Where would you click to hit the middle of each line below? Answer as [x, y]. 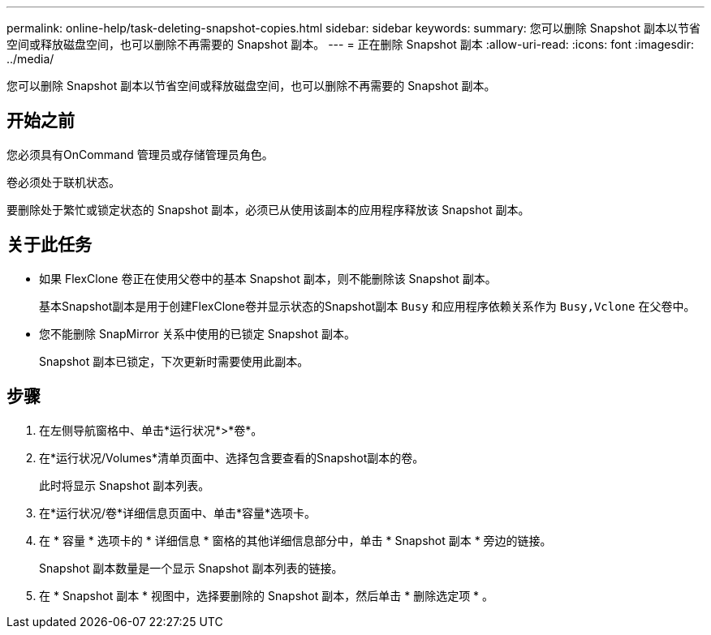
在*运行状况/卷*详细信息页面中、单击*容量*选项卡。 [178, 513]
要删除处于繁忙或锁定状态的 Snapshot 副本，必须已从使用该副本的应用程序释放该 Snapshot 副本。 [268, 209]
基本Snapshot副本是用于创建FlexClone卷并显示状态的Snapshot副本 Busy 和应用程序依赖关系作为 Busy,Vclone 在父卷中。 [367, 306]
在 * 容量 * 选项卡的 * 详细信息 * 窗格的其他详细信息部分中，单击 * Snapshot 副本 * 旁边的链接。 [295, 540]
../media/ [30, 59]
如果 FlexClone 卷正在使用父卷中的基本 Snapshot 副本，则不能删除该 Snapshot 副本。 [268, 278]
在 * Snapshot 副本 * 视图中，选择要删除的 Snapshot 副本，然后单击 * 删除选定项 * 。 [267, 595]
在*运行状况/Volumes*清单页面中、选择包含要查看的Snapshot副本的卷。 [232, 457]
